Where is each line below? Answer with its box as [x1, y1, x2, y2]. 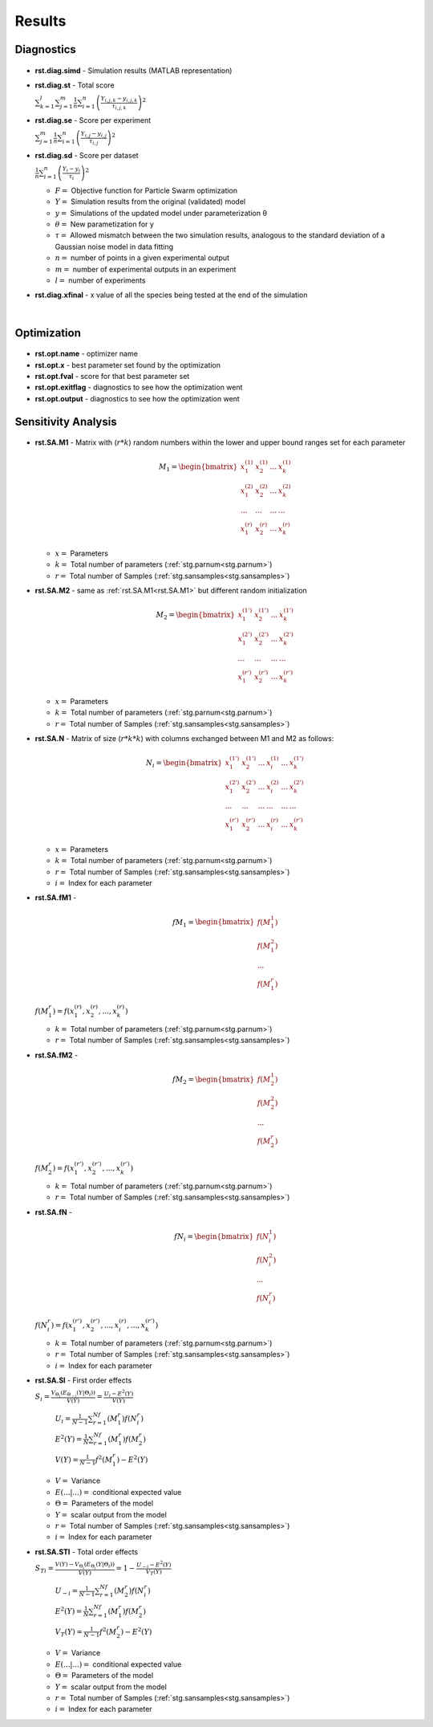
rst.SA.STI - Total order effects [34, 1546, 139, 1557]
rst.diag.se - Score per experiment [34, 115, 152, 124]
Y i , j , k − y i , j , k [100, 95, 138, 104]
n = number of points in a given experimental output [55, 253, 230, 263]
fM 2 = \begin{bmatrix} [172, 1074, 255, 1085]
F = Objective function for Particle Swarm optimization [55, 185, 238, 195]
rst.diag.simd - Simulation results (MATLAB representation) [34, 65, 233, 75]
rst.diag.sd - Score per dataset [34, 150, 140, 160]
